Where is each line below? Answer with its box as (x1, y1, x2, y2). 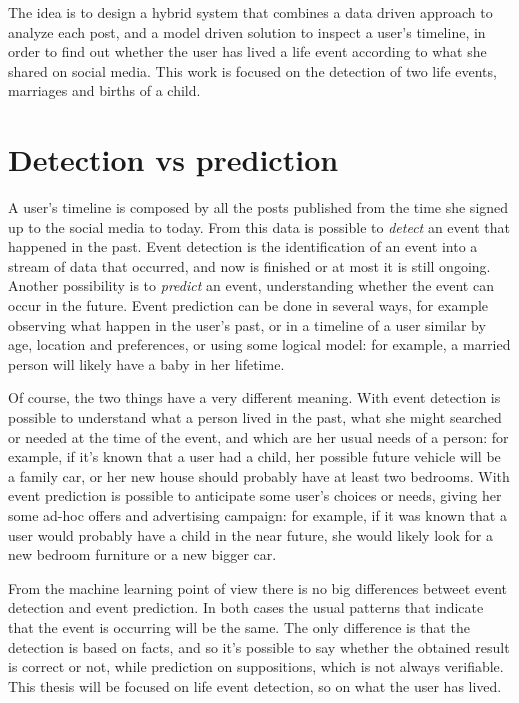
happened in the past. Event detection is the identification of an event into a (8, 236, 478, 257)
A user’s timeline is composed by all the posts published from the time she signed (8, 197, 509, 218)
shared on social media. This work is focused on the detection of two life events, (8, 60, 497, 81)
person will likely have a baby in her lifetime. (8, 353, 285, 374)
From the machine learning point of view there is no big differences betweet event (8, 577, 508, 598)
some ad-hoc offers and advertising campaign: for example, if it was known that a (8, 505, 507, 525)
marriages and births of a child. (8, 80, 201, 101)
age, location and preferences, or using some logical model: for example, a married (8, 334, 511, 355)
